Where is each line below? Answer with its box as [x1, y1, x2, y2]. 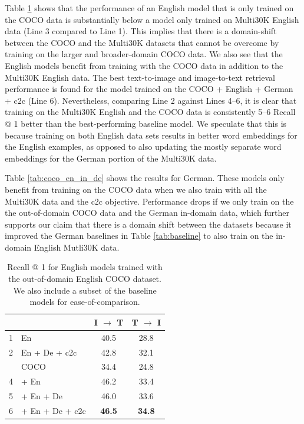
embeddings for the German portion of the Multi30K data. [5, 152, 217, 164]
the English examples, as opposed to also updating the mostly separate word [5, 140, 282, 153]
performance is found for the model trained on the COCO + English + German [5, 83, 293, 95]
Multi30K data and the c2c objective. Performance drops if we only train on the [5, 195, 294, 207]
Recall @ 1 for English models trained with [7, 261, 163, 273]
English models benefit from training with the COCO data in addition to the [5, 59, 283, 71]
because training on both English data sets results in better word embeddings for [5, 129, 298, 141]
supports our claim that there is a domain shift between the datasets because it [5, 218, 292, 230]
